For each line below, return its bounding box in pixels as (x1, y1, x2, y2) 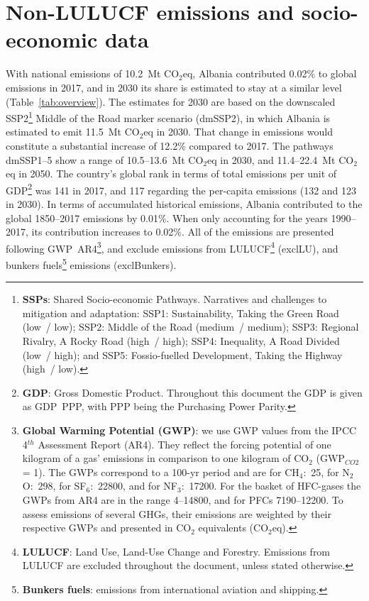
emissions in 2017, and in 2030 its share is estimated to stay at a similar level (6, 79, 342, 94)
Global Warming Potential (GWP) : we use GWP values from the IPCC (22, 423, 357, 437)
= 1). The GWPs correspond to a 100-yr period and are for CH (22, 464, 299, 479)
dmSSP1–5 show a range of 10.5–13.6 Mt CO (6, 152, 204, 167)
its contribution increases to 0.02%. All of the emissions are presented (31, 224, 334, 239)
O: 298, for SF (22, 478, 87, 493)
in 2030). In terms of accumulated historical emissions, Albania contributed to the (6, 196, 363, 211)
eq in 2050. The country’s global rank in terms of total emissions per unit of (6, 166, 337, 181)
